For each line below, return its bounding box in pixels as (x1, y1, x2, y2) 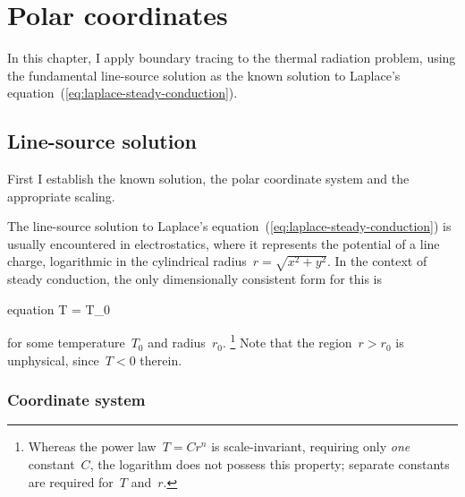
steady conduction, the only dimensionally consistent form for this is (7, 270, 383, 288)
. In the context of (326, 252, 427, 270)
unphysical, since (7, 350, 99, 369)
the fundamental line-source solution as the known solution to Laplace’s (7, 65, 401, 84)
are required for (28, 472, 114, 491)
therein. (139, 350, 182, 369)
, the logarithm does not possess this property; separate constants (89, 455, 450, 474)
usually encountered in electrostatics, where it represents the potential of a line (7, 234, 440, 253)
